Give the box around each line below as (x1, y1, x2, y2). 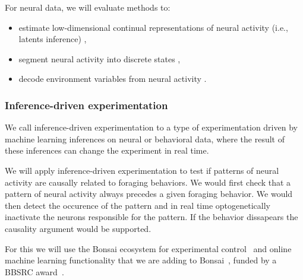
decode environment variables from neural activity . (18, 72, 207, 85)
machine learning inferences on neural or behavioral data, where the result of (5, 132, 285, 145)
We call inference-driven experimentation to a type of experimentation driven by (5, 121, 298, 133)
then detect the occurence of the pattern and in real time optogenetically (5, 199, 270, 211)
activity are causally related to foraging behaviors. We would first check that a (5, 176, 291, 188)
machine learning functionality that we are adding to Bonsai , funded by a (5, 254, 277, 266)
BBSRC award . (5, 265, 64, 278)
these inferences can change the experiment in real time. (5, 144, 209, 157)
